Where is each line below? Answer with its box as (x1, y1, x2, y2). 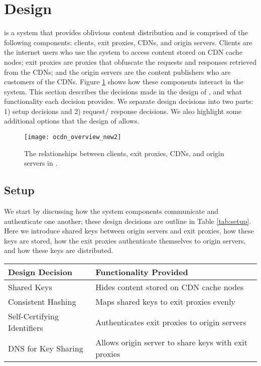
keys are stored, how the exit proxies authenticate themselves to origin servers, (4, 235, 246, 246)
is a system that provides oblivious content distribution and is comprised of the (4, 27, 248, 38)
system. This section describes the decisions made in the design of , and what (4, 86, 242, 96)
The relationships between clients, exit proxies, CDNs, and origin (24, 148, 224, 158)
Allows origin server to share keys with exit (95, 336, 247, 348)
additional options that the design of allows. (4, 115, 140, 126)
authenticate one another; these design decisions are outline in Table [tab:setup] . (4, 215, 251, 226)
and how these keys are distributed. (4, 245, 113, 256)
